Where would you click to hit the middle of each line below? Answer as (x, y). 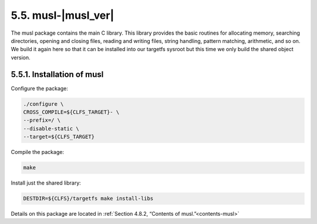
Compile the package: (38, 152)
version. (21, 57)
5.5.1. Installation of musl (57, 74)
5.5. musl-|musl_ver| (63, 15)
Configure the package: (40, 88)
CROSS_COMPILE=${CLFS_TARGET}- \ (71, 112)
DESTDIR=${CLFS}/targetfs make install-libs (88, 199)
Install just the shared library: (46, 183)
